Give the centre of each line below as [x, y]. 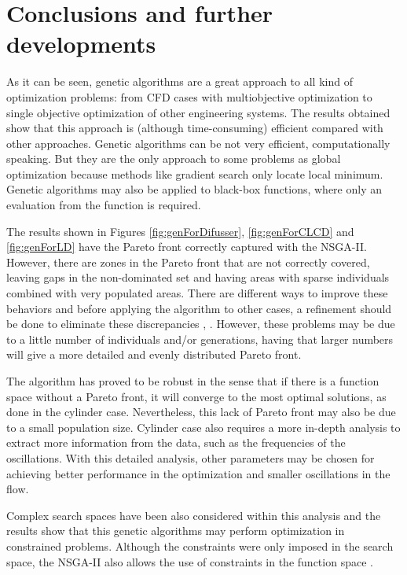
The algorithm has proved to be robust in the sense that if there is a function [193, 381]
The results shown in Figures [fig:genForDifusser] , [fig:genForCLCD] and [180, 231]
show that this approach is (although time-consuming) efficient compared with [195, 128]
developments [81, 44]
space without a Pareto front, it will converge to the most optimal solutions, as [196, 396]
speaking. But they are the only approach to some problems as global [174, 158]
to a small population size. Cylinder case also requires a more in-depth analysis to [203, 427]
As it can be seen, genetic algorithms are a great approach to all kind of [180, 81]
